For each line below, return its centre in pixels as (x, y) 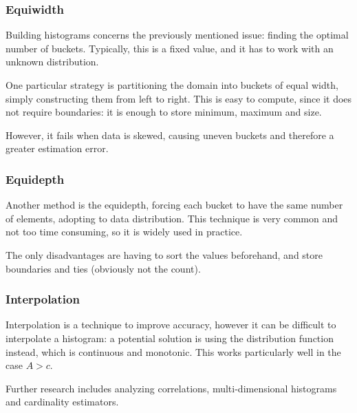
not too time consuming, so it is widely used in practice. (124, 232)
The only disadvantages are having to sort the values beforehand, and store (164, 254)
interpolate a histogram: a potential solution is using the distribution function (170, 338)
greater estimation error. (57, 148)
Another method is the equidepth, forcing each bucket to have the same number (174, 205)
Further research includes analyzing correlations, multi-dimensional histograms (171, 388)
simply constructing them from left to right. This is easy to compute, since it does (179, 98)
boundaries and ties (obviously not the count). (103, 268)
